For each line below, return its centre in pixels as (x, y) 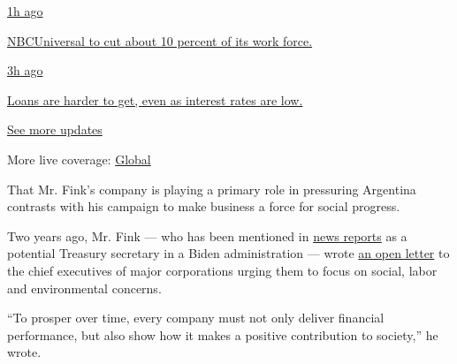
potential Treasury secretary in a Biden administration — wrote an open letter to (228, 253)
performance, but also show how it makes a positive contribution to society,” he (223, 334)
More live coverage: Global (79, 159)
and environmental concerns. (84, 288)
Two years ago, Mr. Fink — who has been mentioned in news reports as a (207, 235)
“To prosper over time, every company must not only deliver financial (196, 318)
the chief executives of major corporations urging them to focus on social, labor (222, 270)
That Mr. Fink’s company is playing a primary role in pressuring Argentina (212, 189)
